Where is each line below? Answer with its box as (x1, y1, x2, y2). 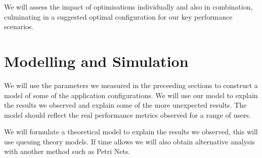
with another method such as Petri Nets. (4, 146, 130, 156)
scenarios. (4, 21, 34, 32)
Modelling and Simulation (4, 50, 189, 71)
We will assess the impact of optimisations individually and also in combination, (4, 2, 253, 12)
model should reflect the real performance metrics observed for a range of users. (4, 109, 251, 120)
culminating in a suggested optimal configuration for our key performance (4, 11, 233, 22)
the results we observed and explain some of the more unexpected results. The (4, 100, 247, 110)
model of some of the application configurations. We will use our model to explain (4, 90, 258, 100)
